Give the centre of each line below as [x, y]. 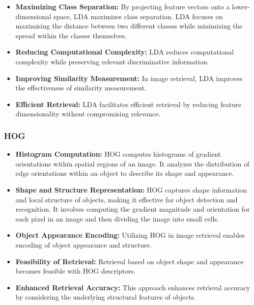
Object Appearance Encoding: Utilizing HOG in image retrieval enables [130, 235]
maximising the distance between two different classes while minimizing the [129, 26]
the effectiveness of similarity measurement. [81, 88]
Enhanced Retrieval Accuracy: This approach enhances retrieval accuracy [133, 287]
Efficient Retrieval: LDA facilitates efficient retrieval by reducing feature [128, 104]
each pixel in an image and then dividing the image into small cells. [117, 218]
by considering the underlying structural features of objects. [106, 297]
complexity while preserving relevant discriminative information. [112, 61]
